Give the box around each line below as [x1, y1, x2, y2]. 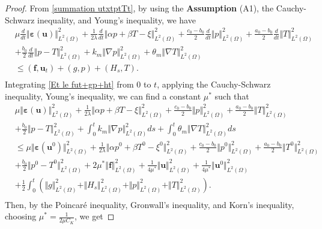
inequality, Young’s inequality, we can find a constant [5, 89, 201, 102]
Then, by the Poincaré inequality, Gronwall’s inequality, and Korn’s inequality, [5, 198, 294, 210]
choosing [5, 210, 37, 222]
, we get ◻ [74, 210, 115, 222]
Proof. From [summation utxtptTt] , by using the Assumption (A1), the [5, 2, 274, 14]
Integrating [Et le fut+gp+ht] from [5, 78, 134, 91]
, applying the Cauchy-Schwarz [157, 78, 271, 91]
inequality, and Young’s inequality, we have [37, 13, 196, 26]
